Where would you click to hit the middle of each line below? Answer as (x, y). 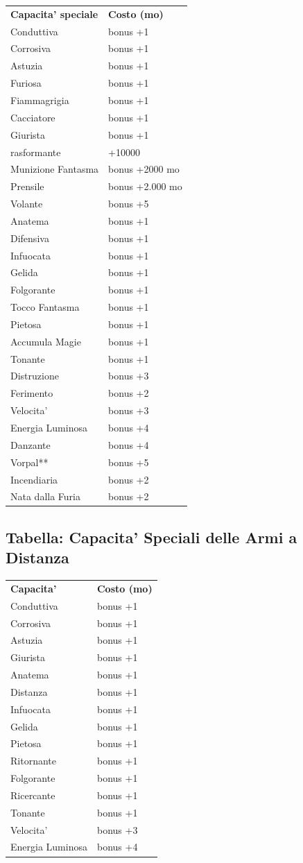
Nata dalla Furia (45, 496)
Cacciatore (33, 117)
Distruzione (35, 376)
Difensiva (30, 238)
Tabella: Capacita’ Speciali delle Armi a (151, 537)
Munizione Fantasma (55, 169)
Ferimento (32, 393)
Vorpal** (29, 462)
